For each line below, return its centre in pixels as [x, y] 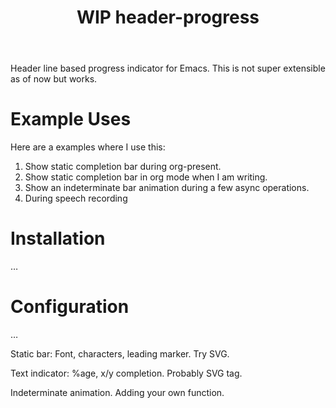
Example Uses [71, 119]
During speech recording [76, 198]
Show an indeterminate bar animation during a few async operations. [167, 188]
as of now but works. [54, 79]
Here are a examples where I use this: [88, 147]
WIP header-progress [168, 17]
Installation [58, 238]
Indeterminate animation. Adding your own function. [117, 392]
